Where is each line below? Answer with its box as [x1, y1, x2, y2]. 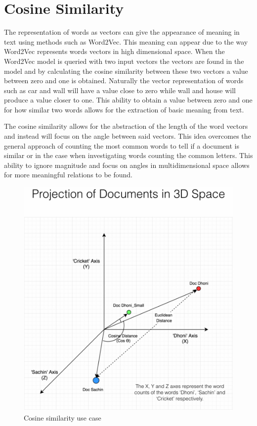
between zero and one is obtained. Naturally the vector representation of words [4, 75, 244, 86]
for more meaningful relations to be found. [4, 169, 133, 180]
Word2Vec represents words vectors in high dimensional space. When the [4, 46, 225, 56]
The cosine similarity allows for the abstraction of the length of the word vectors [4, 121, 248, 131]
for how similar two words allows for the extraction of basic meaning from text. [4, 104, 244, 114]
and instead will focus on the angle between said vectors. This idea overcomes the [4, 131, 251, 141]
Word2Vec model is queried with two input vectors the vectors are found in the [4, 55, 244, 66]
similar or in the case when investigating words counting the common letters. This [4, 150, 253, 160]
